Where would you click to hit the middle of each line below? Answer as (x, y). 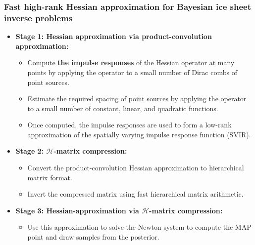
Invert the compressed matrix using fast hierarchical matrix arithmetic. (135, 194)
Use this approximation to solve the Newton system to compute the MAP (139, 227)
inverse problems (38, 18)
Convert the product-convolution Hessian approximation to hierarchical (136, 168)
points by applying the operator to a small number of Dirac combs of (132, 72)
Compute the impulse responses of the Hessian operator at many (131, 62)
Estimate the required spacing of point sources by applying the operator (137, 99)
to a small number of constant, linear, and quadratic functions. (123, 108)
